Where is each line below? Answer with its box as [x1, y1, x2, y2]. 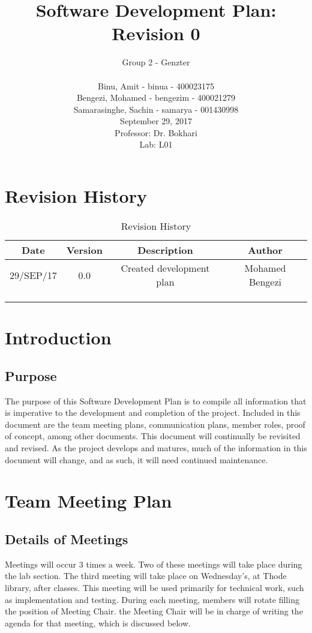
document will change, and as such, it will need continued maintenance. [5, 453, 268, 466]
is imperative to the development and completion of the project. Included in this [5, 406, 301, 419]
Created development [121, 261, 210, 275]
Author [248, 243, 283, 257]
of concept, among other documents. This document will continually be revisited [5, 430, 301, 442]
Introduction [5, 325, 112, 350]
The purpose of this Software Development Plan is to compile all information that [5, 394, 307, 407]
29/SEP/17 [10, 268, 57, 282]
